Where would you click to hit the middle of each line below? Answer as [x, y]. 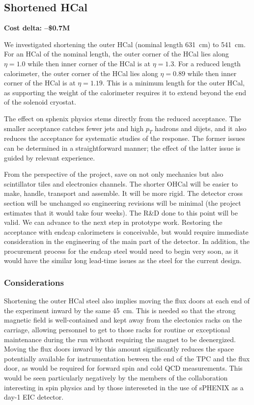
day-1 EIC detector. [34, 397]
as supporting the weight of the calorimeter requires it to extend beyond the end [125, 92]
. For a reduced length [207, 63]
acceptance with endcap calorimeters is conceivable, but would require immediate [126, 231]
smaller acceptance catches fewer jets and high [74, 128]
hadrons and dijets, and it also [201, 128]
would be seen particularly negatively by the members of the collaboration [116, 378]
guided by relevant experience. [50, 157]
